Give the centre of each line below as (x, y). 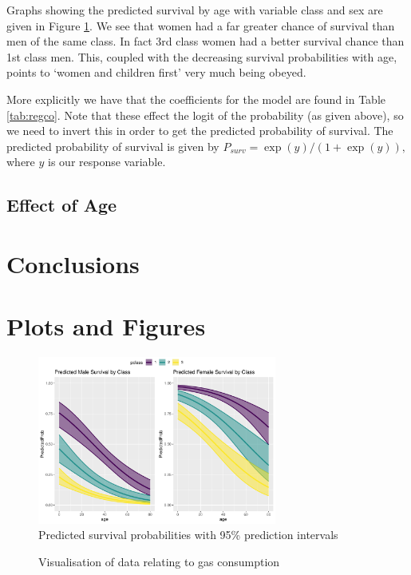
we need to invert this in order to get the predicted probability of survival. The (200, 131)
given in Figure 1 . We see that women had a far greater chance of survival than (201, 25)
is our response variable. (107, 162)
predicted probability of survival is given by (113, 146)
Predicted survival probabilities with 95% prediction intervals (188, 535)
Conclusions (73, 263)
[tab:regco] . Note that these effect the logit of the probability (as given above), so (205, 115)
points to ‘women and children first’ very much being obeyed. (156, 72)
